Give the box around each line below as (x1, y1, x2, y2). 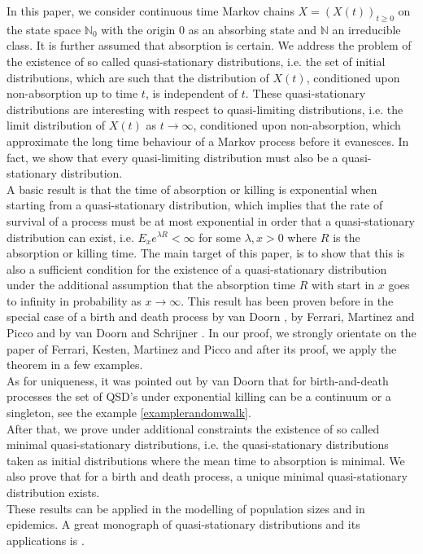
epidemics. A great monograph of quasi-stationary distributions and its (7, 516, 360, 533)
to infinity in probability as (7, 292, 142, 309)
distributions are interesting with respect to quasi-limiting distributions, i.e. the (7, 100, 403, 117)
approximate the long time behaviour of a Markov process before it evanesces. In (7, 132, 409, 149)
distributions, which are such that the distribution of (7, 68, 269, 86)
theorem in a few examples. (7, 356, 143, 373)
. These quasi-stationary (245, 85, 366, 102)
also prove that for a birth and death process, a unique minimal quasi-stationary (7, 468, 408, 485)
